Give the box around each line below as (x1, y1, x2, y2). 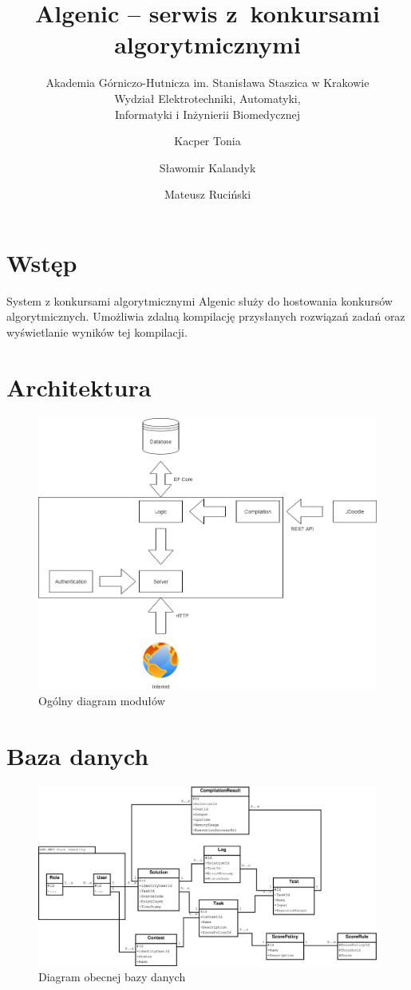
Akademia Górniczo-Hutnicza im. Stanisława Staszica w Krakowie (45, 74, 370, 91)
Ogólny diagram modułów (38, 692, 165, 708)
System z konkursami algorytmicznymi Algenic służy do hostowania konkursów (6, 292, 393, 309)
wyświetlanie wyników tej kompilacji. (6, 324, 188, 340)
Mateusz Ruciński (164, 186, 251, 203)
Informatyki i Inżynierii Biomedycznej (114, 105, 301, 122)
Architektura (6, 370, 152, 403)
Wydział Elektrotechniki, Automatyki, (114, 89, 301, 106)
